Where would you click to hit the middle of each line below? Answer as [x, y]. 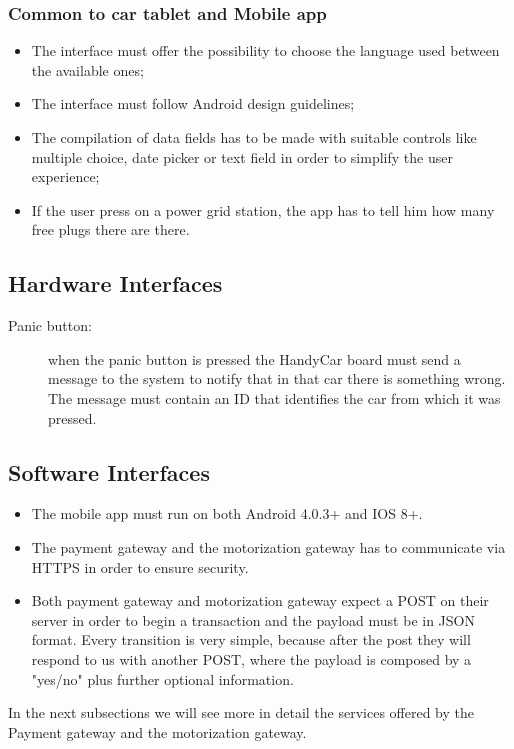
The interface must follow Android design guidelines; [193, 103]
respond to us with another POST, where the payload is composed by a [251, 658]
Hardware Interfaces [115, 283]
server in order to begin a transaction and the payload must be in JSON [253, 619]
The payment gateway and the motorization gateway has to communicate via [268, 546]
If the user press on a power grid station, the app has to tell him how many [263, 209]
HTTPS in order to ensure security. [140, 566]
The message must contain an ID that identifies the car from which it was [274, 397]
